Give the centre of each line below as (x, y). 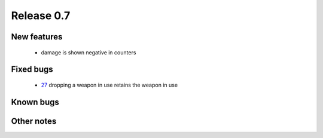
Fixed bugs (32, 70)
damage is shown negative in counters (89, 52)
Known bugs (35, 102)
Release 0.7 (41, 16)
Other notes (34, 121)
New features (37, 37)
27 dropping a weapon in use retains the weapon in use (109, 85)
